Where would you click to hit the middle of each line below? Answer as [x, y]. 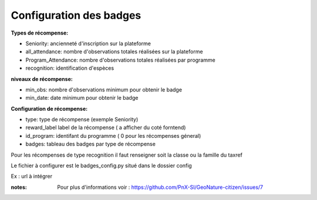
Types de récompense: [40, 33]
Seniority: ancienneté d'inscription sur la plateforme [88, 43]
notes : [19, 187]
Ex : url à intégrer [32, 177]
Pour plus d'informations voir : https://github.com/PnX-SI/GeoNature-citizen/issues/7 [160, 187]
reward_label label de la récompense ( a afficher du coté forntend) [106, 128]
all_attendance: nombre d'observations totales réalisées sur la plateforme [114, 52]
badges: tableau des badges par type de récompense [90, 144]
